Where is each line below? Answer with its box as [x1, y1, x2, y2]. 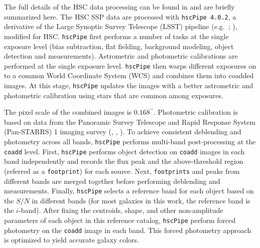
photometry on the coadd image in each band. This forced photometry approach [4, 224, 251, 235]
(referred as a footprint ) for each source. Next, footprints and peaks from [4, 165, 240, 176]
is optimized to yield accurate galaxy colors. [4, 234, 139, 245]
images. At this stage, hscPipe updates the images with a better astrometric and [4, 80, 253, 90]
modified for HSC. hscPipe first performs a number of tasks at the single [4, 31, 229, 41]
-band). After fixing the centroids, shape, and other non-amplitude [18, 205, 223, 215]
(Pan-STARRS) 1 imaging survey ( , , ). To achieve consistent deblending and [4, 126, 241, 137]
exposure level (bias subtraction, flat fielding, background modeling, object [4, 41, 234, 51]
